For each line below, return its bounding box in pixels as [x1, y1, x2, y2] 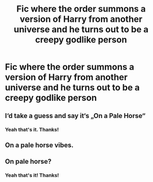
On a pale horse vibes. [5, 141, 74, 149]
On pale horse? [5, 157, 52, 166]
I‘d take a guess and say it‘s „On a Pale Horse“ [5, 111, 146, 120]
